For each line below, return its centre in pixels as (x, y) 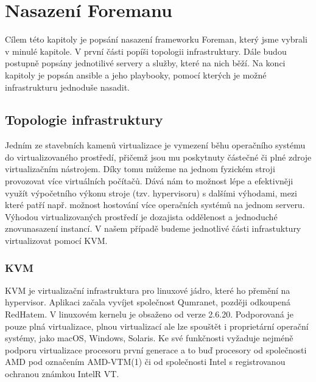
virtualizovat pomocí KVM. (56, 241)
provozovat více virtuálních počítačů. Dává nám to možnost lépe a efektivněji (149, 181)
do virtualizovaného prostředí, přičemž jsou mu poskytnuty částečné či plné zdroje (158, 157)
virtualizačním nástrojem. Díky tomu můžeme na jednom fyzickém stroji (140, 169)
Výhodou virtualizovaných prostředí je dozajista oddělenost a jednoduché (141, 216)
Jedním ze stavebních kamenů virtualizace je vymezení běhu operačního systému (155, 145)
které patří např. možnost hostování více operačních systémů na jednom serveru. (155, 205)
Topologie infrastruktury (84, 120)
